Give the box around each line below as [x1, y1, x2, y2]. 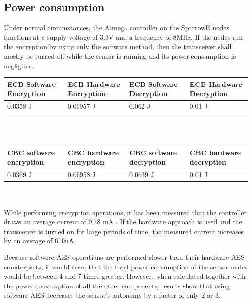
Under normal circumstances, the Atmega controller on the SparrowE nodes [4, 22, 230, 33]
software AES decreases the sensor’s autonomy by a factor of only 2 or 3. [4, 290, 220, 300]
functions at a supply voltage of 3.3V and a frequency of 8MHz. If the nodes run [4, 32, 243, 42]
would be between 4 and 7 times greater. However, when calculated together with [4, 271, 246, 281]
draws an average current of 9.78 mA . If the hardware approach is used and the [4, 217, 242, 227]
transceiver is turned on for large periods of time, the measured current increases [4, 226, 244, 236]
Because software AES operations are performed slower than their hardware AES [4, 252, 245, 262]
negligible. [4, 60, 34, 70]
